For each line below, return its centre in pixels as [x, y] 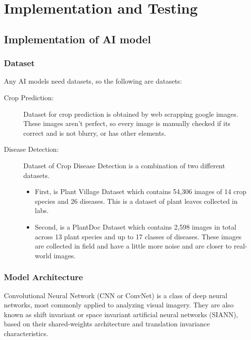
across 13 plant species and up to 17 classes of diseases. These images [138, 236]
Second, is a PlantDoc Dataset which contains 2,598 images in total [135, 226]
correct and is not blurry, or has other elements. [95, 133]
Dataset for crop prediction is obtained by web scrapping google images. [131, 114]
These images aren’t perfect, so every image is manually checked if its [127, 123]
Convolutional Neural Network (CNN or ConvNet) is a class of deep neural [116, 295]
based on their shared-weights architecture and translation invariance [107, 324]
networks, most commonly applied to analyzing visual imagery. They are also [119, 305]
